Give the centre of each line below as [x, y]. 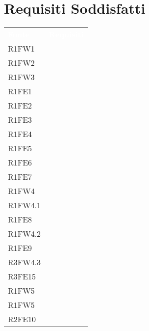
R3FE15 [22, 276]
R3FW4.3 [25, 262]
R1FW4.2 [25, 234]
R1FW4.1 [25, 205]
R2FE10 [22, 319]
